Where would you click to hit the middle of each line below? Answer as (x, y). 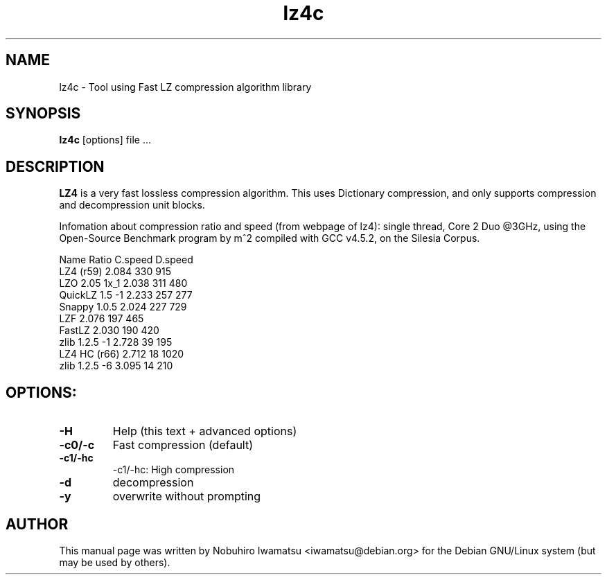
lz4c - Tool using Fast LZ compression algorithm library (185, 87)
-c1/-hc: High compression (174, 470)
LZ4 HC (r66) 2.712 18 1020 (122, 354)
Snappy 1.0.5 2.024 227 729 (123, 307)
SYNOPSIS (43, 114)
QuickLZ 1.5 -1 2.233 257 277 (126, 295)
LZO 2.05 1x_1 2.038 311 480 (123, 283)
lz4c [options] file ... (105, 140)
